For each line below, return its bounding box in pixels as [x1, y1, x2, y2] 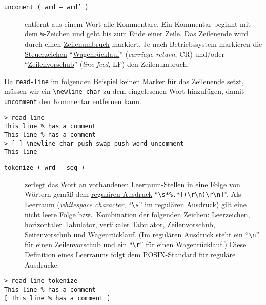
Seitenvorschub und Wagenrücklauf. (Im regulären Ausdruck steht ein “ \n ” [25, 229, 260, 239]
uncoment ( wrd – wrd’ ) [4, 4, 89, 11]
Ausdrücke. [25, 259, 59, 270]
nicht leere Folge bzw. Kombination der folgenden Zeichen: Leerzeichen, [25, 209, 250, 219]
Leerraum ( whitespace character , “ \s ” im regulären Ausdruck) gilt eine [25, 198, 247, 209]
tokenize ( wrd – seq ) [4, 164, 85, 171]
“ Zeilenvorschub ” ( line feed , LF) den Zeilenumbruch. [25, 58, 189, 69]
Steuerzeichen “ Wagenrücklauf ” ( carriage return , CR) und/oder [25, 48, 224, 59]
